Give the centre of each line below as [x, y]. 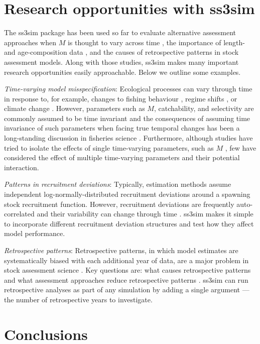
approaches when [30, 42]
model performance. [35, 233]
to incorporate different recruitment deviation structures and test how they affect [129, 223]
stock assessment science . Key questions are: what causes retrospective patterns [127, 270]
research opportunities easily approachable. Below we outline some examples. [122, 72]
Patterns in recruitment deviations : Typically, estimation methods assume [118, 184]
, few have [241, 147]
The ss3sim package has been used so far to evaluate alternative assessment [120, 32]
